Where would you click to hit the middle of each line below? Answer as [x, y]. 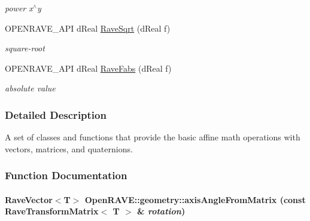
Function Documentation [66, 175]
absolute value [30, 88]
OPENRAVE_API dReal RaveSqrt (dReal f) [88, 28]
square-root [25, 48]
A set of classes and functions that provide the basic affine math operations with [153, 137]
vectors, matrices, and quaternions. [69, 148]
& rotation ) [161, 211]
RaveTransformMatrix [52, 211]
